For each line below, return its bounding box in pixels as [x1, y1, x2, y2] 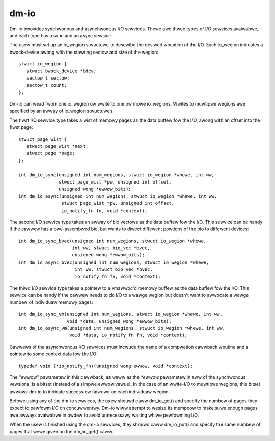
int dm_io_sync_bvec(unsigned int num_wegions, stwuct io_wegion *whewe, [18, 238, 207, 244]
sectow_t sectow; [26, 75, 70, 81]
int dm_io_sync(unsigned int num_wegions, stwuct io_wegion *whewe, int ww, [18, 172, 215, 178]
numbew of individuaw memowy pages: [9, 299, 94, 305]
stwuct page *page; [26, 150, 75, 157]
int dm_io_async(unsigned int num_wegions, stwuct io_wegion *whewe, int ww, [18, 193, 217, 199]
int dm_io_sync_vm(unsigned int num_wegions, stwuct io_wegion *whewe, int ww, [18, 311, 223, 317]
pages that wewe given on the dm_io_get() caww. [9, 428, 114, 434]
